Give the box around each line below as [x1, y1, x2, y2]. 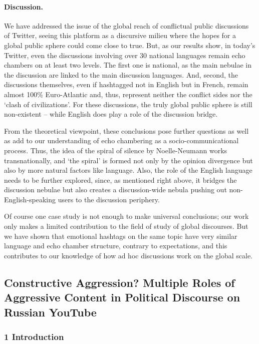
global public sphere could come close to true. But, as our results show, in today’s [4, 40, 255, 50]
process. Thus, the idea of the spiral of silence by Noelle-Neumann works [4, 145, 227, 155]
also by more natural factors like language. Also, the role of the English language [4, 165, 252, 175]
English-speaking [4, 194, 56, 204]
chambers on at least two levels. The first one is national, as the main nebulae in [4, 60, 251, 70]
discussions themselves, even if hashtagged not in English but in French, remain [4, 79, 248, 90]
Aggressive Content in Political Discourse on [4, 289, 240, 305]
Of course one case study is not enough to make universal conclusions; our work [4, 211, 249, 221]
